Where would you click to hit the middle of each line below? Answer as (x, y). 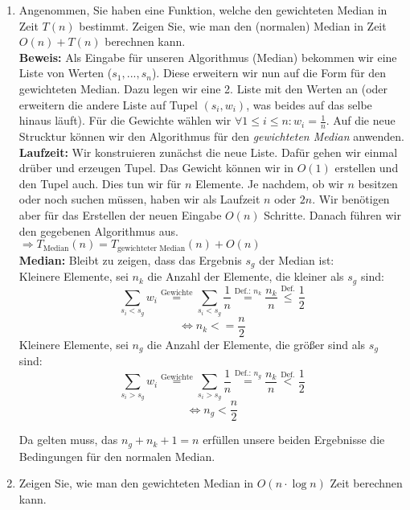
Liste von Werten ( (66, 73)
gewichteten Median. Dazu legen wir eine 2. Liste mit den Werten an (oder (203, 88)
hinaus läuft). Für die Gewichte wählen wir (125, 120)
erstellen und (367, 168)
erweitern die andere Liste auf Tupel (108, 104)
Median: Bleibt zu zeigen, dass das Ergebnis (130, 259)
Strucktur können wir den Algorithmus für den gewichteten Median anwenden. (211, 136)
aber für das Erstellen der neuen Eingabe (120, 214)
